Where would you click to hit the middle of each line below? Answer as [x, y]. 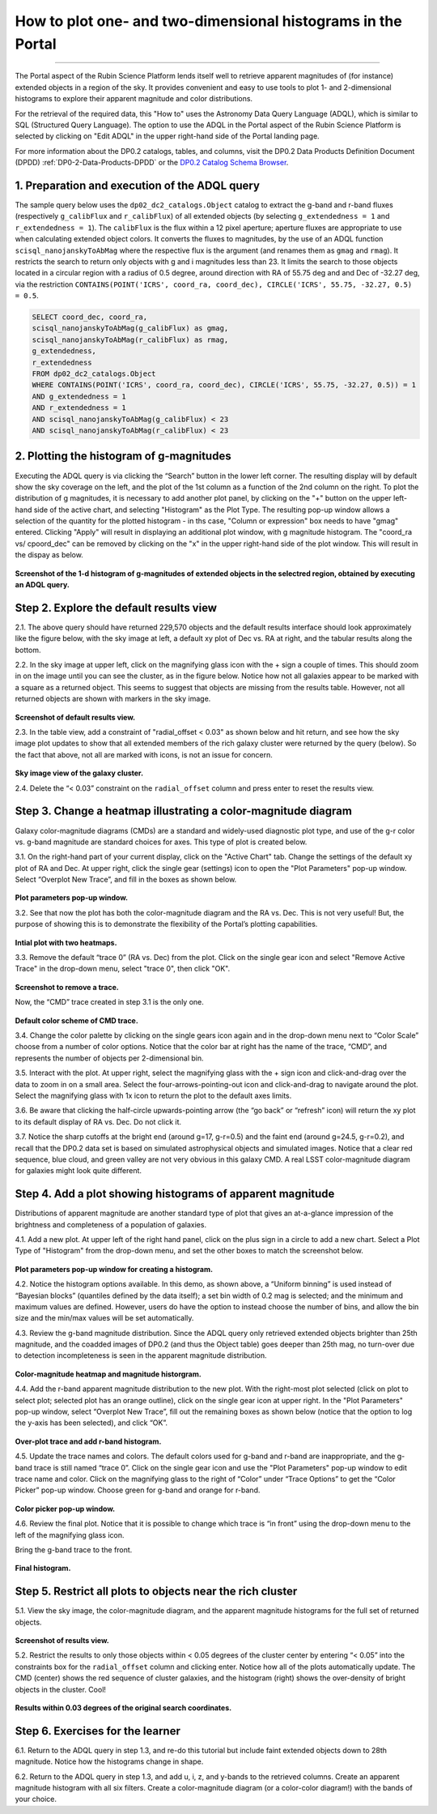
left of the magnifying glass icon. [70, 1534]
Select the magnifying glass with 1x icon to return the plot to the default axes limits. [153, 1095]
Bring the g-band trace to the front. [74, 1549]
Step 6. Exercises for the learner [98, 1731]
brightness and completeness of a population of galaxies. [110, 1224]
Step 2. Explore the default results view [116, 608]
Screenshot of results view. [62, 1641]
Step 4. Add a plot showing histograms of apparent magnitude [175, 1194]
